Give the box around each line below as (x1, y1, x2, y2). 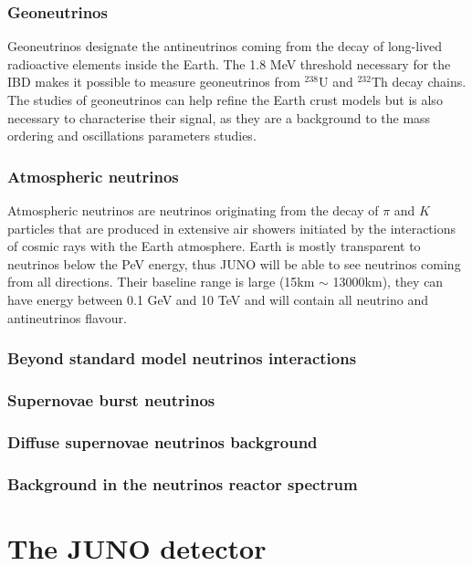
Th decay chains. (371, 72, 467, 91)
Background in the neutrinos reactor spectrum (7, 472, 358, 495)
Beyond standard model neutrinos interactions (7, 347, 357, 370)
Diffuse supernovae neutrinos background (7, 430, 318, 453)
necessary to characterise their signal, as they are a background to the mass (7, 108, 431, 127)
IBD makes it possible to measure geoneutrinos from (7, 72, 300, 91)
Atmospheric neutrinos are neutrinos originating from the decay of (7, 201, 379, 219)
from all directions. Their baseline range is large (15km (7, 272, 315, 291)
